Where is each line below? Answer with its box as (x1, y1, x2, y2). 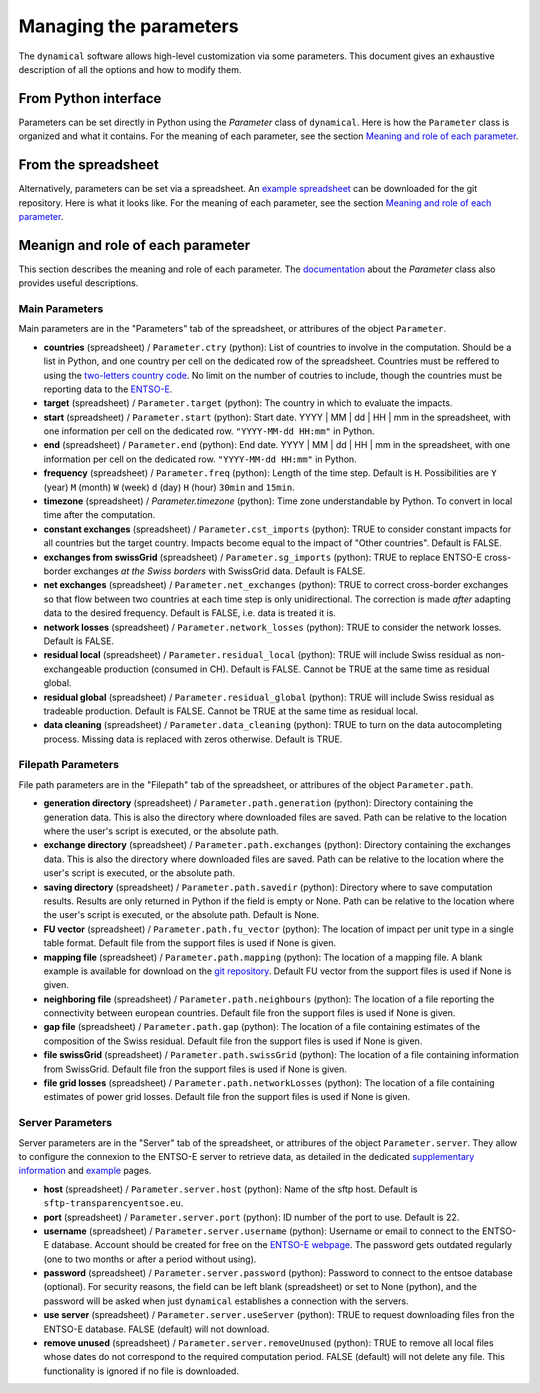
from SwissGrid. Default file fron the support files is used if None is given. (43, 1063, 347, 1075)
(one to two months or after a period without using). (43, 1253, 257, 1265)
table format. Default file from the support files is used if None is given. (43, 937, 337, 949)
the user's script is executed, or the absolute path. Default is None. (43, 909, 320, 921)
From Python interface (18, 90, 162, 107)
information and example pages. (18, 1165, 152, 1177)
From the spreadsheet (18, 156, 159, 174)
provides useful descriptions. (18, 277, 139, 289)
